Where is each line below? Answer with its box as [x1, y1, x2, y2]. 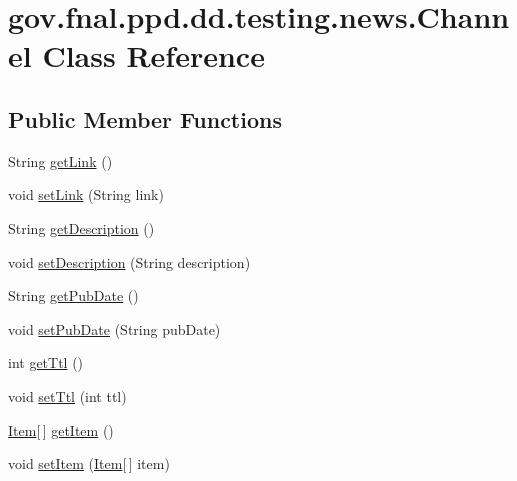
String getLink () [8, 150, 113, 171]
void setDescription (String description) [8, 251, 251, 272]
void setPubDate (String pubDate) [8, 318, 221, 339]
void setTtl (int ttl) [8, 385, 127, 406]
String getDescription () [8, 217, 155, 238]
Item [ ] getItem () [8, 419, 114, 440]
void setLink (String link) [8, 184, 164, 205]
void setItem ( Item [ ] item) [8, 453, 170, 474]
